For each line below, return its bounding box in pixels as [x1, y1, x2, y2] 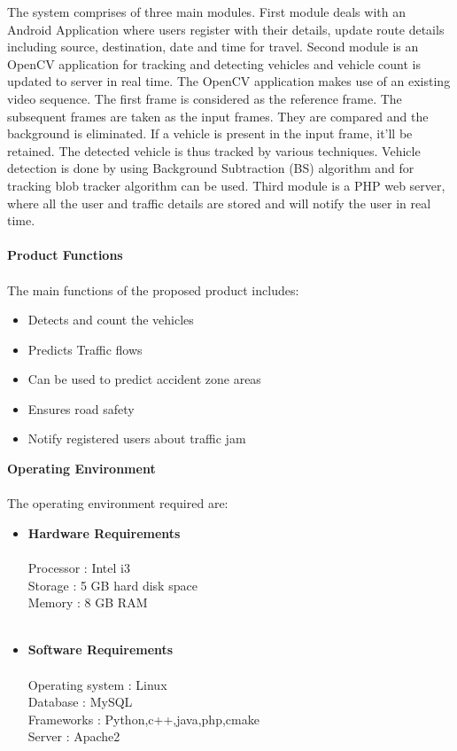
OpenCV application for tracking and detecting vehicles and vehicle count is [7, 54, 421, 73]
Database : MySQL [27, 692, 133, 711]
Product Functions [7, 246, 123, 264]
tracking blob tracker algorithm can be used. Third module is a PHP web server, [7, 176, 445, 194]
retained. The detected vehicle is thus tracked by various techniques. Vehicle [7, 141, 421, 160]
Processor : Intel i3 [27, 559, 130, 577]
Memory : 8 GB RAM [27, 593, 148, 612]
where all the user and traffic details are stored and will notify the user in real [7, 193, 431, 212]
